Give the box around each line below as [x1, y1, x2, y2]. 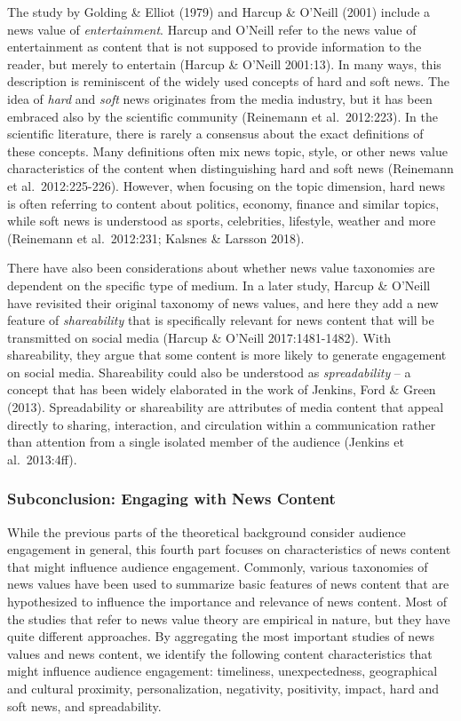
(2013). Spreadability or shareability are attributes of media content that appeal [7, 398, 444, 416]
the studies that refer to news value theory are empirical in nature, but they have [7, 609, 450, 628]
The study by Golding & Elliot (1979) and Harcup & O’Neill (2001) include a [7, 3, 431, 20]
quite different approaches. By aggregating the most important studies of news [7, 627, 434, 646]
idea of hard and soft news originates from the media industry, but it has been [7, 89, 433, 107]
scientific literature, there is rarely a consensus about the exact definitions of [7, 124, 424, 143]
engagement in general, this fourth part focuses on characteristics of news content [7, 540, 451, 559]
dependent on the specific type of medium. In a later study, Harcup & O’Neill [7, 275, 431, 294]
